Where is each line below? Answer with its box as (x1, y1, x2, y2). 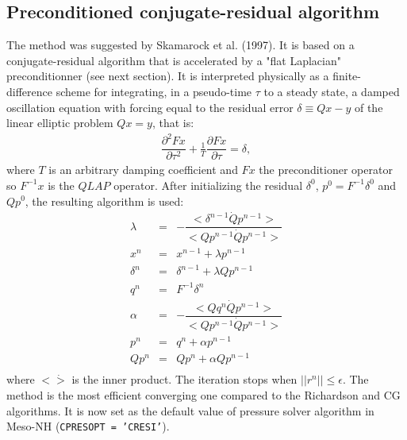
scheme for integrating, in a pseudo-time (56, 83, 252, 99)
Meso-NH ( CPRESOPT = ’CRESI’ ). (6, 418, 170, 434)
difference (6, 83, 52, 99)
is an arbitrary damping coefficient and (48, 161, 238, 178)
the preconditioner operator (259, 161, 393, 178)
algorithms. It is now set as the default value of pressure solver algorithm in (6, 402, 374, 419)
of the (354, 98, 383, 115)
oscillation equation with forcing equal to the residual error (6, 98, 294, 115)
